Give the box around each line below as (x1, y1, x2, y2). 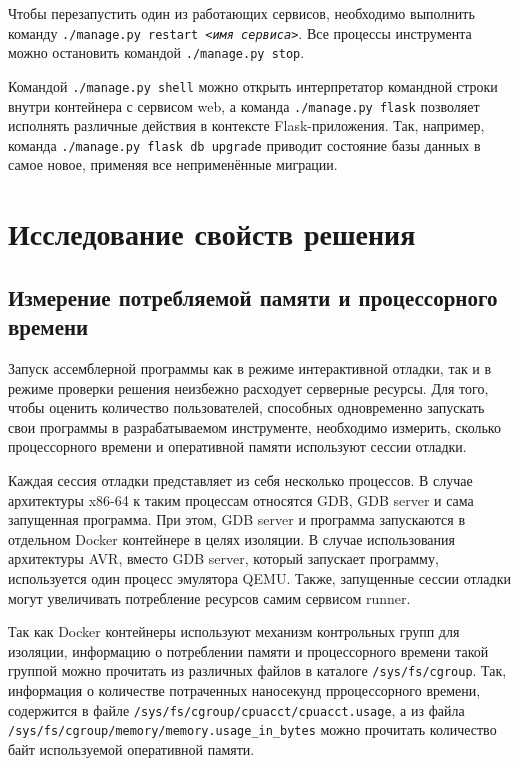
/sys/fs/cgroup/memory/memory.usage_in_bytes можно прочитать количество (8, 719, 497, 740)
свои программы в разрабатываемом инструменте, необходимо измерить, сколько (8, 416, 501, 437)
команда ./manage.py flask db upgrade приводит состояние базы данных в (8, 134, 481, 155)
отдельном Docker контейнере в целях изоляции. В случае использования (8, 528, 455, 549)
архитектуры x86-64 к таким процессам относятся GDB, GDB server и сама (8, 489, 474, 510)
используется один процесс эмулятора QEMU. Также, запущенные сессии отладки (8, 567, 511, 588)
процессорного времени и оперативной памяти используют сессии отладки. (8, 436, 467, 457)
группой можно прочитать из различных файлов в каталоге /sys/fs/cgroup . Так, (8, 660, 507, 681)
